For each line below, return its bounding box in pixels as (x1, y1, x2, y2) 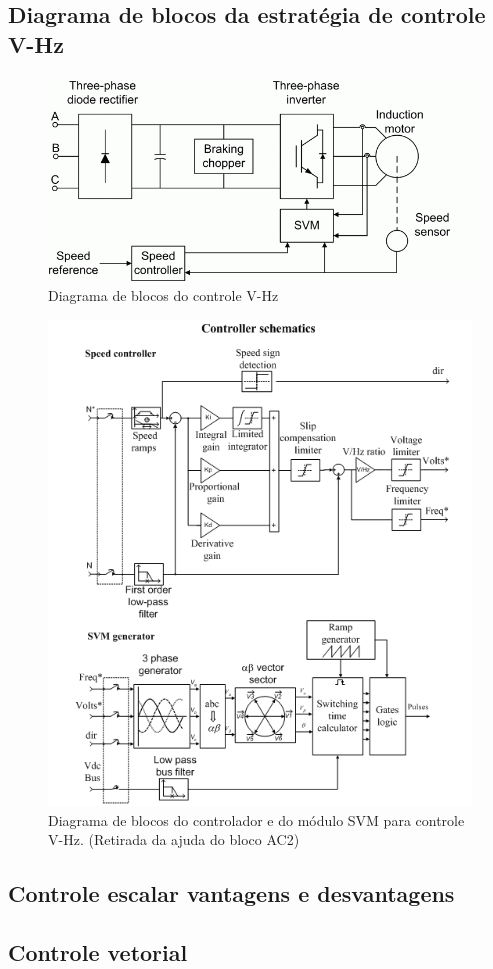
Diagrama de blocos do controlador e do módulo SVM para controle (48, 809, 465, 830)
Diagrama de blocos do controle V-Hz (48, 285, 279, 306)
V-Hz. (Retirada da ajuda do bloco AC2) (48, 829, 300, 850)
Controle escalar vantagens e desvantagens (8, 878, 455, 909)
